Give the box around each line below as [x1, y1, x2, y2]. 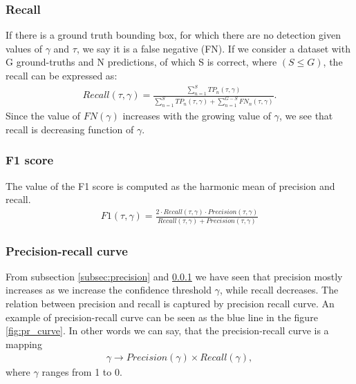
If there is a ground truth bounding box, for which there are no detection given [6, 28, 341, 42]
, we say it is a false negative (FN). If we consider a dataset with [76, 41, 350, 55]
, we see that [279, 108, 333, 123]
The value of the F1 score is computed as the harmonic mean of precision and [6, 178, 335, 193]
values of [6, 41, 42, 55]
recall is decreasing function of [6, 122, 134, 136]
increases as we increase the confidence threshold [6, 282, 212, 297]
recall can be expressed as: [6, 68, 118, 82]
